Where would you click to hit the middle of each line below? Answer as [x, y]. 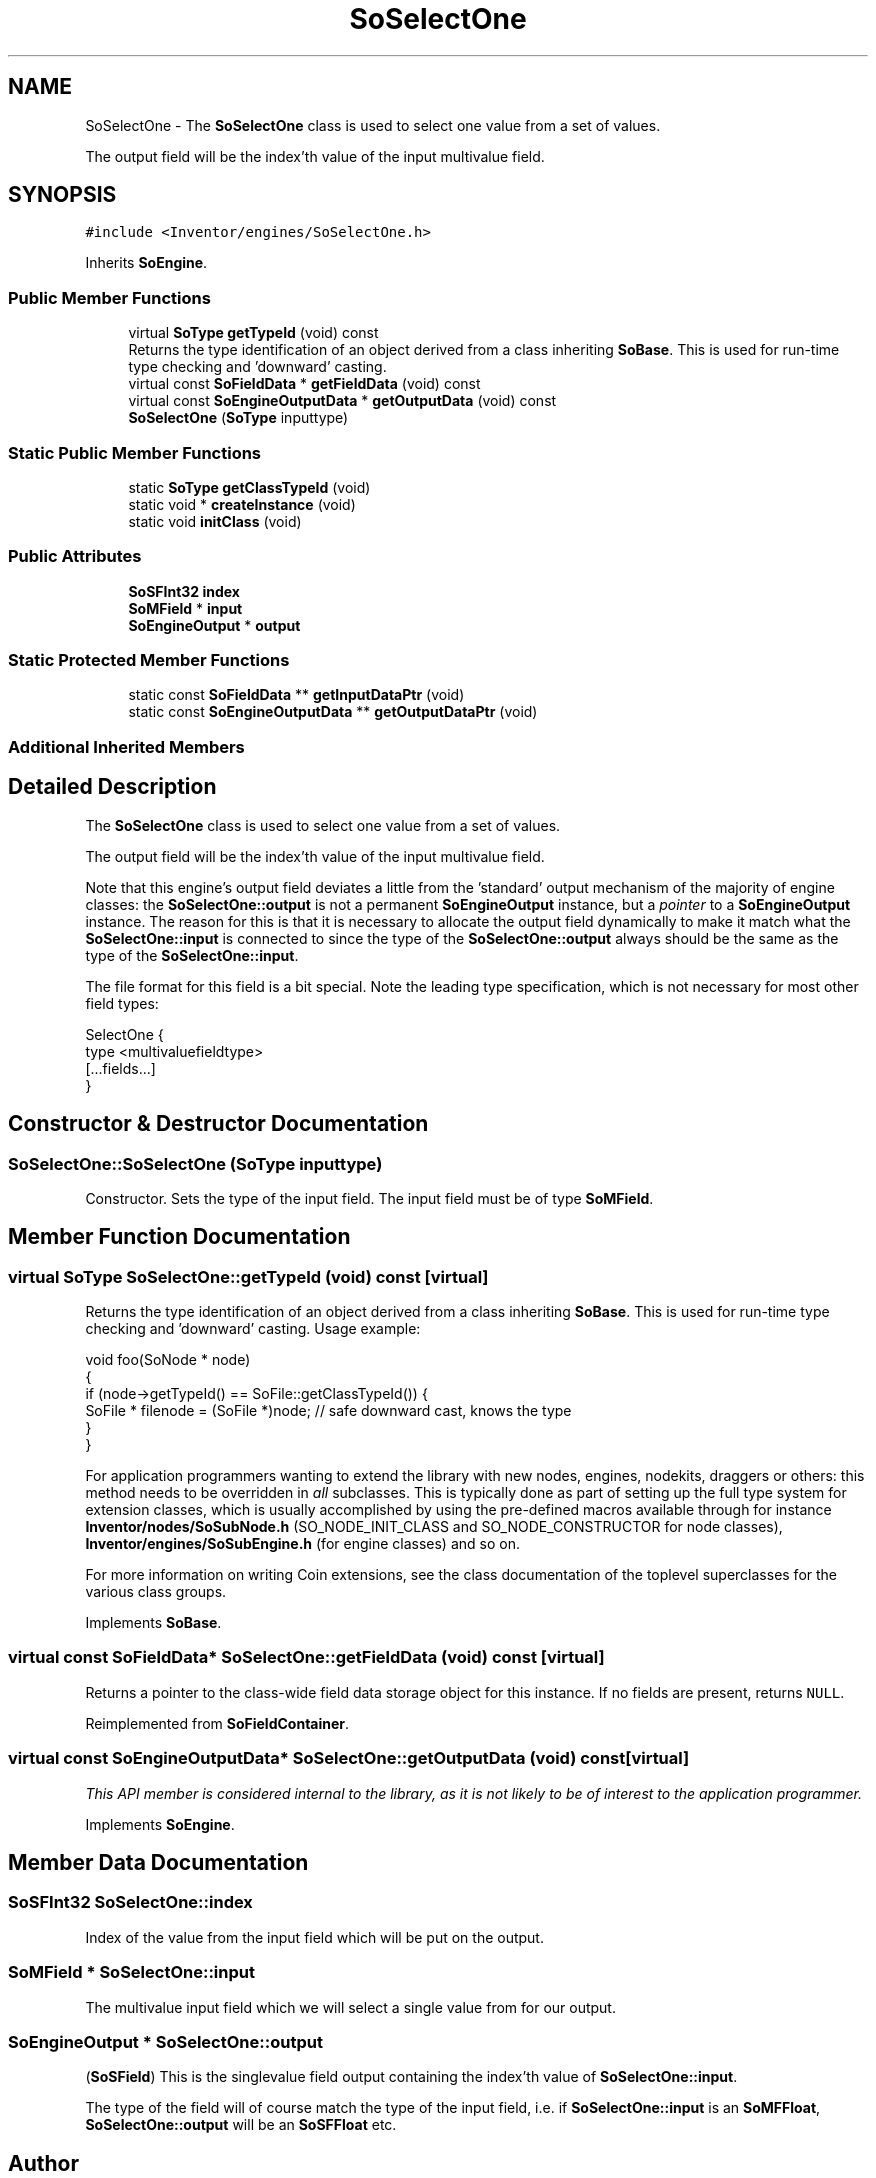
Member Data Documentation [158, 1863]
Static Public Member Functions [135, 452]
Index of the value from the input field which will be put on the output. [314, 1937]
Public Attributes [75, 556]
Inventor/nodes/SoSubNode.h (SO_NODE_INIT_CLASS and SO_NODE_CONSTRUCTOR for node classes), [434, 1527]
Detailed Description [112, 787]
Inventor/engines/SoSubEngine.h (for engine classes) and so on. [302, 1544]
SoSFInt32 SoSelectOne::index [130, 1902]
